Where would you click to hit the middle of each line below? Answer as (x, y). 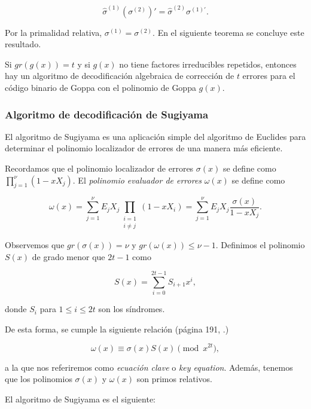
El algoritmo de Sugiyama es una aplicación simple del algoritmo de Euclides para (155, 136)
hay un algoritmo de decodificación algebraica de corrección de (120, 76)
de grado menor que (68, 256)
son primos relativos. (174, 379)
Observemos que (35, 244)
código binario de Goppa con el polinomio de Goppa (100, 88)
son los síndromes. (132, 309)
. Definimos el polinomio (260, 244)
